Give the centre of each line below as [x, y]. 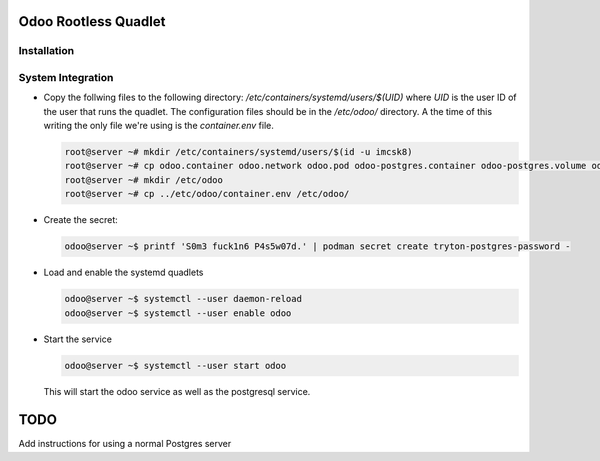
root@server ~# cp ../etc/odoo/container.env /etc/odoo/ [207, 194]
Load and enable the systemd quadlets [123, 272]
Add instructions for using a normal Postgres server [125, 444]
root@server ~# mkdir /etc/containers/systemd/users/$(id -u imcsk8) [238, 152]
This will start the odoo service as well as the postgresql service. [177, 391]
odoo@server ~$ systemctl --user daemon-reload [183, 299]
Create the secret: [81, 220]
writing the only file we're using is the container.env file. [159, 126]
